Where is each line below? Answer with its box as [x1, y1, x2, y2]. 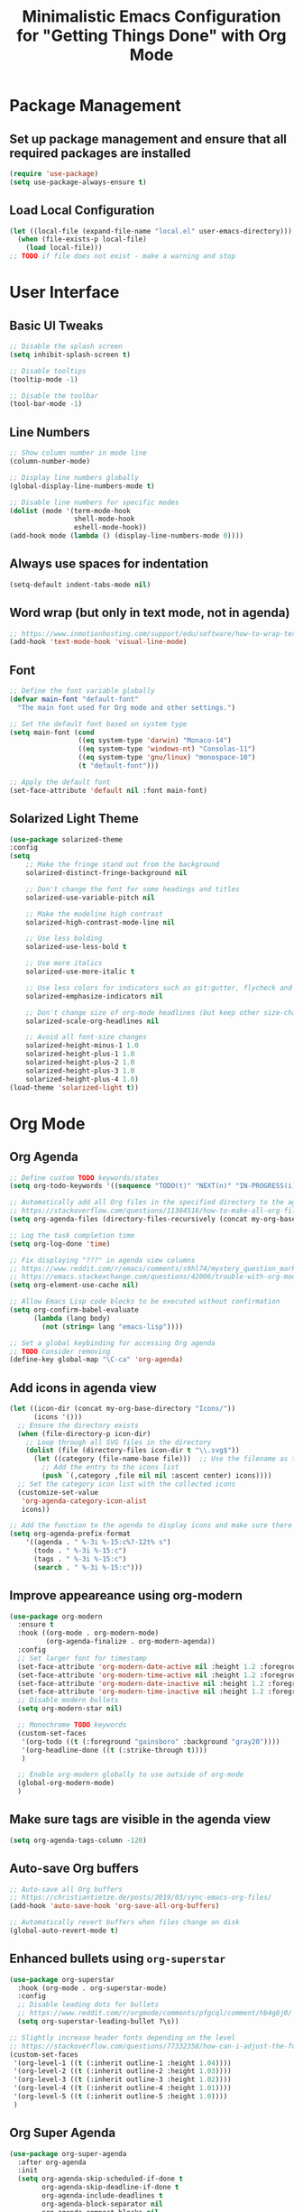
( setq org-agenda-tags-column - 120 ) [9, 1836, 147, 1845]
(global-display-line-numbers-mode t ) [9, 481, 155, 491]
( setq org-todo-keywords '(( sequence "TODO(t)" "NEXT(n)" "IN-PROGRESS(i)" [9, 1182, 300, 1191]
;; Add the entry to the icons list [41, 1463, 179, 1472]
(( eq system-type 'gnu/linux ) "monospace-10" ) [78, 753, 256, 762]
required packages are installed [9, 145, 191, 161]
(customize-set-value [17, 1488, 99, 1497]
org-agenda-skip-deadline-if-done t [41, 2183, 179, 2192]
